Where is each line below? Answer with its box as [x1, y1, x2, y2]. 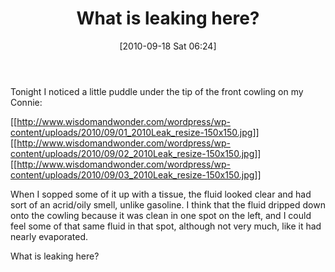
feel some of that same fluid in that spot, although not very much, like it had [10, 220, 322, 232]
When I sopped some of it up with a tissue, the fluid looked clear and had [10, 188, 312, 200]
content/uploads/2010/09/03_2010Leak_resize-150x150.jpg [10, 168, 255, 181]
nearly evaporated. [10, 230, 89, 242]
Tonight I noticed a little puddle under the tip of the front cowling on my [10, 85, 304, 97]
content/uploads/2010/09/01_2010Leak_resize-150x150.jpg [10, 126, 253, 138]
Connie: [10, 96, 43, 108]
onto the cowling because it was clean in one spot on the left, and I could [10, 209, 312, 221]
